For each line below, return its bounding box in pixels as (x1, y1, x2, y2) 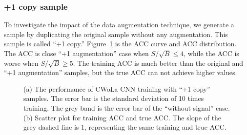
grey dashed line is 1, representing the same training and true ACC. (23, 122, 226, 132)
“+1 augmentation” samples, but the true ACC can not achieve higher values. (4, 67, 237, 77)
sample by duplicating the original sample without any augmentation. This (4, 29, 228, 39)
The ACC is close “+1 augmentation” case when (4, 48, 149, 58)
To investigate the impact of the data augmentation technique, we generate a (4, 19, 234, 30)
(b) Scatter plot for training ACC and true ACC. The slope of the (23, 112, 222, 122)
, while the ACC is (184, 48, 239, 58)
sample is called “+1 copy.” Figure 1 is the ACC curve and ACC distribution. (4, 39, 237, 49)
